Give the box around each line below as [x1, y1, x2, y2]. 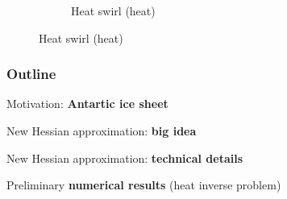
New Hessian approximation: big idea [6, 122, 197, 139]
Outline [6, 64, 56, 84]
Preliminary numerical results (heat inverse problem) [6, 176, 281, 193]
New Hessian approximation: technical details [6, 149, 243, 166]
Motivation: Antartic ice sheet [6, 95, 168, 112]
